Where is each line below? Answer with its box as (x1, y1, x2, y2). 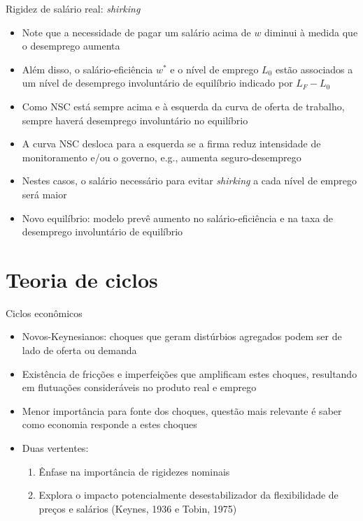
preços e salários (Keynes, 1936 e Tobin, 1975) (38, 501, 237, 515)
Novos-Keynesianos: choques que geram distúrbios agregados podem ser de (22, 329, 342, 344)
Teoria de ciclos (6, 265, 158, 293)
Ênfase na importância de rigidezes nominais (38, 464, 230, 478)
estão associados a (275, 61, 353, 76)
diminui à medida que (264, 24, 358, 39)
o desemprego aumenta (22, 38, 120, 53)
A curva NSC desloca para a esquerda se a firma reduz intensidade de (22, 136, 321, 151)
